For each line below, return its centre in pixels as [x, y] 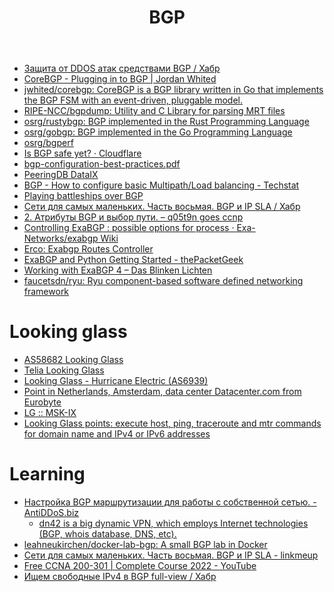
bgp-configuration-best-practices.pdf [102, 164]
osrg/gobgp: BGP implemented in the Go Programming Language [158, 132]
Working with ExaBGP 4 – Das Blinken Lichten [118, 270]
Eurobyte [42, 402]
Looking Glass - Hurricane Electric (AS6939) [116, 381]
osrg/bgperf [48, 143]
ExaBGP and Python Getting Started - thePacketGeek [133, 260]
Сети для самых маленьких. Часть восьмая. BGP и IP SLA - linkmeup [171, 555]
